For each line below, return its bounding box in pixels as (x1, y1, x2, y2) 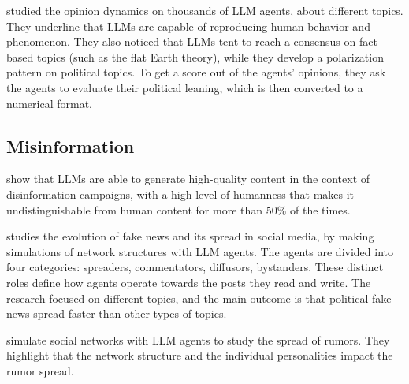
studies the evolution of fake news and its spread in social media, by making (6, 228, 374, 244)
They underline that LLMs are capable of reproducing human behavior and (6, 17, 370, 34)
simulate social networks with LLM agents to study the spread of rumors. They (6, 331, 390, 348)
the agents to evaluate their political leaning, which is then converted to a (6, 79, 363, 95)
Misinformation (6, 133, 135, 158)
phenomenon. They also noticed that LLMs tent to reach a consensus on (6, 33, 356, 50)
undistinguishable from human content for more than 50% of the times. (6, 201, 351, 218)
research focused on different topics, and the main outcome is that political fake (6, 289, 392, 306)
